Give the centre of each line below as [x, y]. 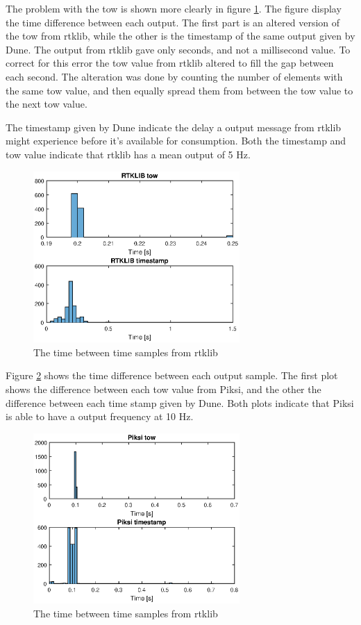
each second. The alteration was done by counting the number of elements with [174, 76]
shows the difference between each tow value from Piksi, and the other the [163, 389]
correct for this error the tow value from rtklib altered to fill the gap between [170, 63]
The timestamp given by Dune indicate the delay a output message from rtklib [174, 127]
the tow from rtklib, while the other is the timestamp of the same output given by [180, 36]
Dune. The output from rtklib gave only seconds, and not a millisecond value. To [178, 49]
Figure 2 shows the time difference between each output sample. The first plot [172, 375]
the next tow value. [47, 104]
